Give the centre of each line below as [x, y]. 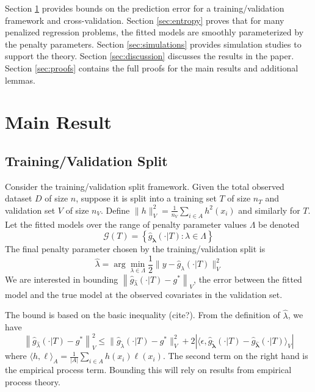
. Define [115, 210]
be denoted [279, 224]
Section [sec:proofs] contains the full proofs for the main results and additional [152, 67]
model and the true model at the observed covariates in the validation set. [144, 294]
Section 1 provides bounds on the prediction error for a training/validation [145, 8]
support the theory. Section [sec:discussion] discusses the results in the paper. [150, 56]
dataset [19, 198]
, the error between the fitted [248, 279]
